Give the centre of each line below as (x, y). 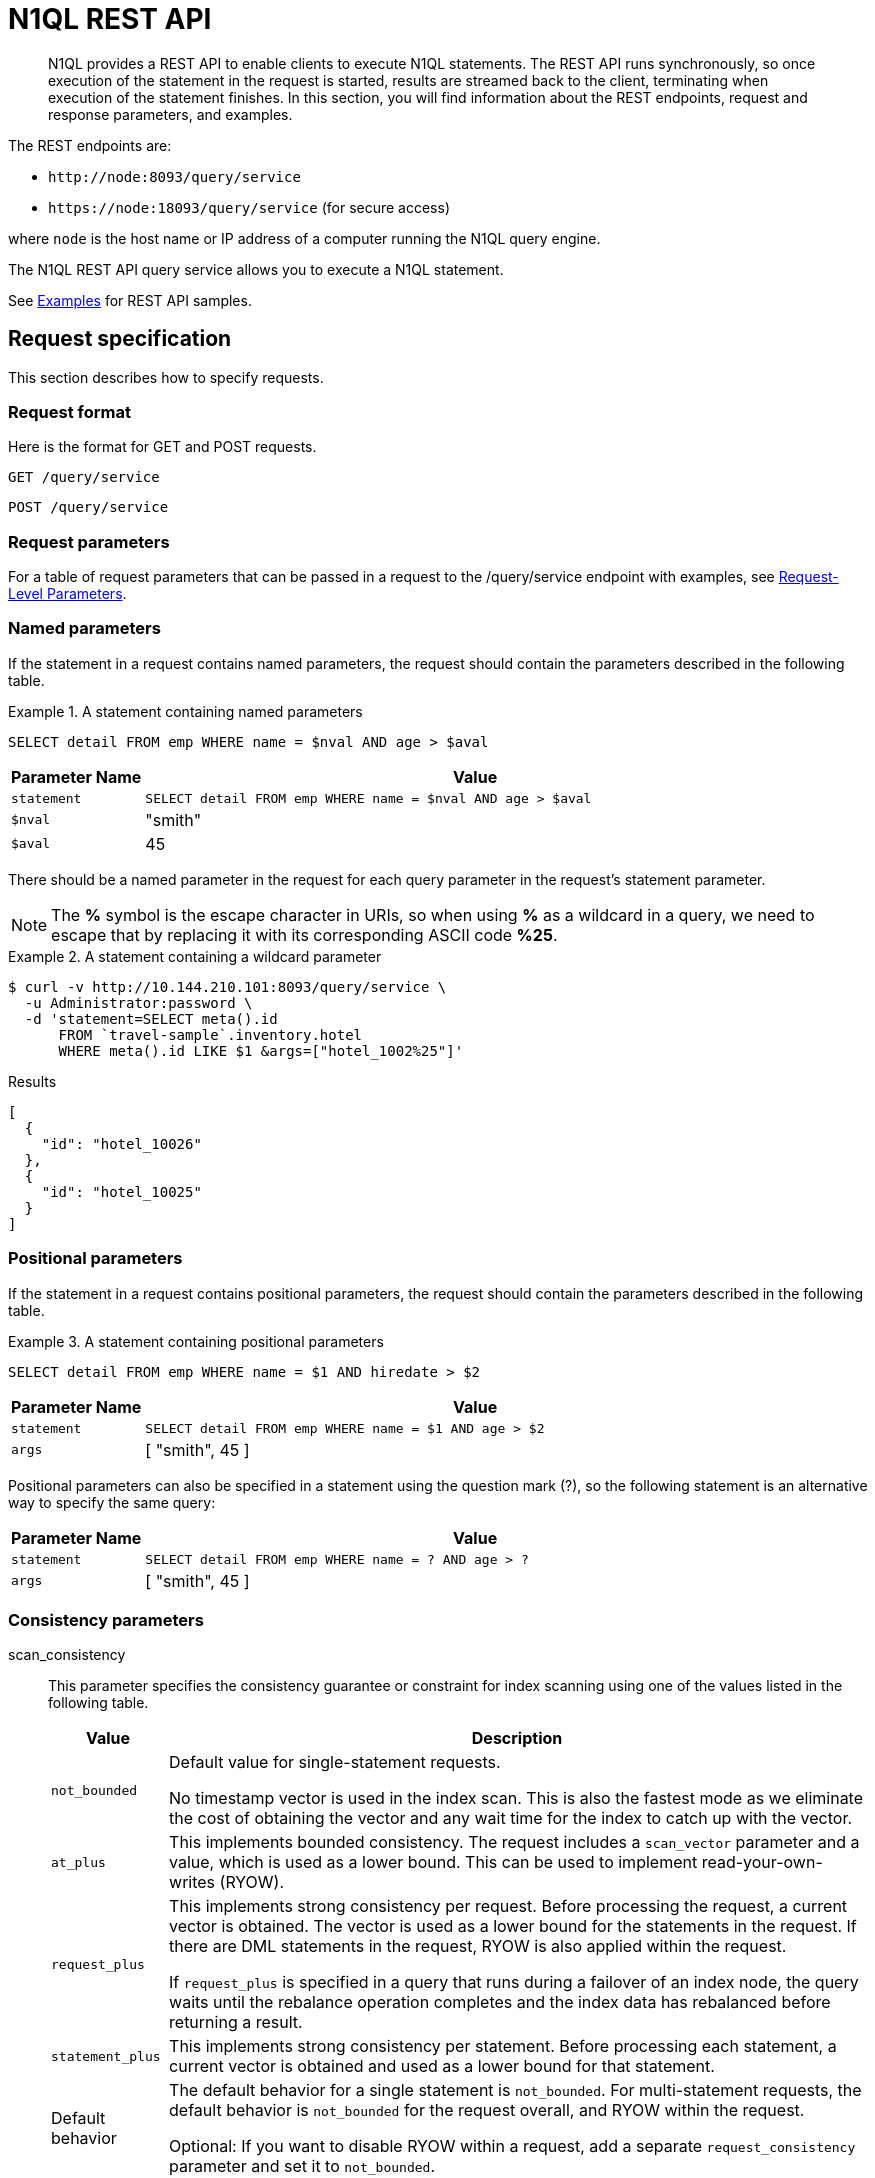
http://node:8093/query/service (174, 176)
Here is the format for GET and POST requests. (162, 447)
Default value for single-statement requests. (335, 1762)
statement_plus (106, 2056)
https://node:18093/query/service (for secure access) (249, 207)
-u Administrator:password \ (138, 1002)
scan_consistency (67, 1655)
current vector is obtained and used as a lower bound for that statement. (442, 2066)
